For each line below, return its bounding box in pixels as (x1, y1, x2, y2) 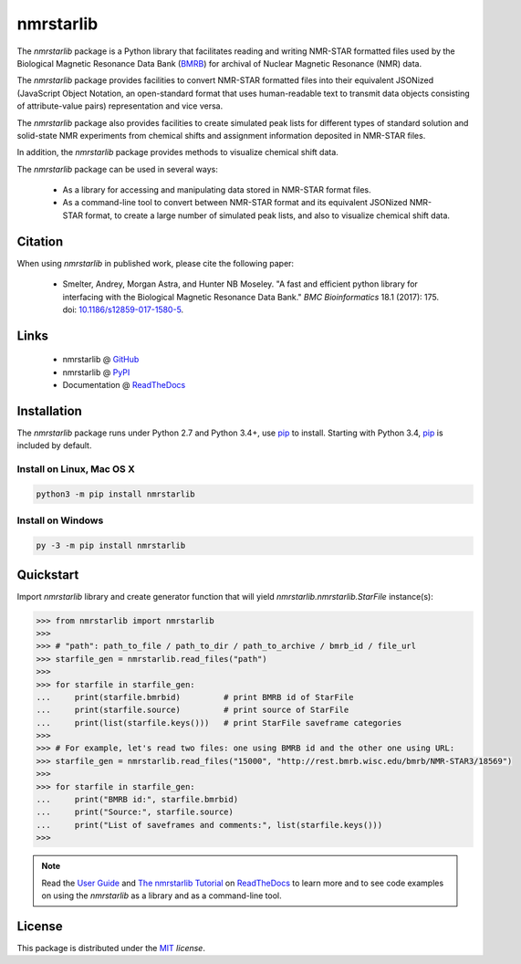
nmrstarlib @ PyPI (62, 366, 130, 378)
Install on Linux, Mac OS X (16, 463, 136, 476)
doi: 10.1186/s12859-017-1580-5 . (62, 304, 184, 315)
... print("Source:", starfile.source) (36, 807, 234, 817)
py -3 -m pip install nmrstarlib (36, 540, 186, 551)
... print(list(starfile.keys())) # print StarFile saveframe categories (36, 718, 402, 728)
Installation (16, 403, 82, 419)
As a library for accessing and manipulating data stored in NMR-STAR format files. (62, 184, 371, 195)
